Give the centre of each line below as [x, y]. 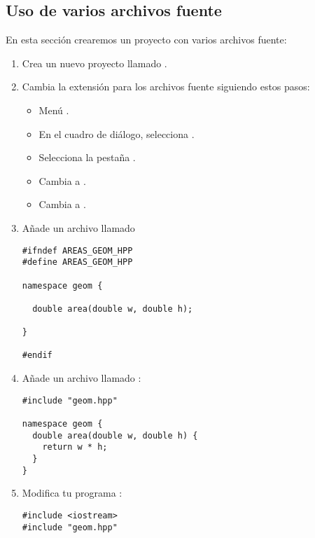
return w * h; [75, 447]
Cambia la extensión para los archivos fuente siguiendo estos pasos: [166, 87]
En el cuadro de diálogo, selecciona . [117, 133]
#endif [37, 356]
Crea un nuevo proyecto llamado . [94, 63]
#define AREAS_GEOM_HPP [77, 262]
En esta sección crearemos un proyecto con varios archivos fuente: [146, 40]
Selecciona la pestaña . [87, 157]
